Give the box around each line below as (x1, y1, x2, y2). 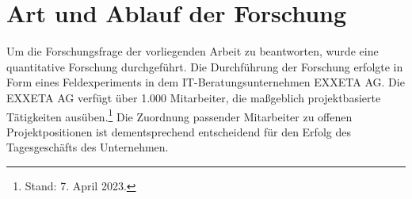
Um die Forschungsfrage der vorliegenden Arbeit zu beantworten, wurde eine (6, 43, 379, 59)
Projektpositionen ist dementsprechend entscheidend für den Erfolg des (6, 123, 351, 140)
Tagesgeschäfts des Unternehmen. (6, 139, 169, 155)
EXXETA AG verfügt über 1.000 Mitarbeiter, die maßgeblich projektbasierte (6, 89, 381, 105)
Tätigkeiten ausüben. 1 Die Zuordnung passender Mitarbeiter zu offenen (6, 105, 353, 124)
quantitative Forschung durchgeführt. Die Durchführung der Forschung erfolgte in (6, 58, 403, 75)
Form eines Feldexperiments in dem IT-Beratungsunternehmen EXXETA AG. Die (6, 74, 405, 90)
